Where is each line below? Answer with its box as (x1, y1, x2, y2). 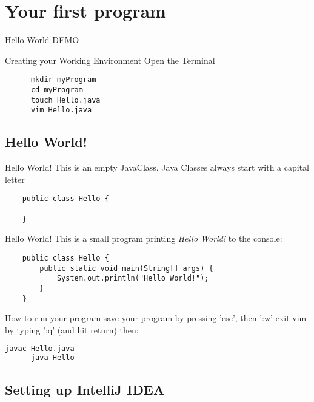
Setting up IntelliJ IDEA (5, 380, 165, 398)
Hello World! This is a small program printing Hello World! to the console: (5, 232, 282, 245)
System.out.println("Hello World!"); (56, 274, 209, 283)
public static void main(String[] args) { (39, 264, 213, 273)
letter (5, 172, 25, 185)
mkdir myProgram (30, 75, 96, 84)
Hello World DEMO (5, 33, 79, 46)
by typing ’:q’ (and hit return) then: (5, 323, 139, 336)
